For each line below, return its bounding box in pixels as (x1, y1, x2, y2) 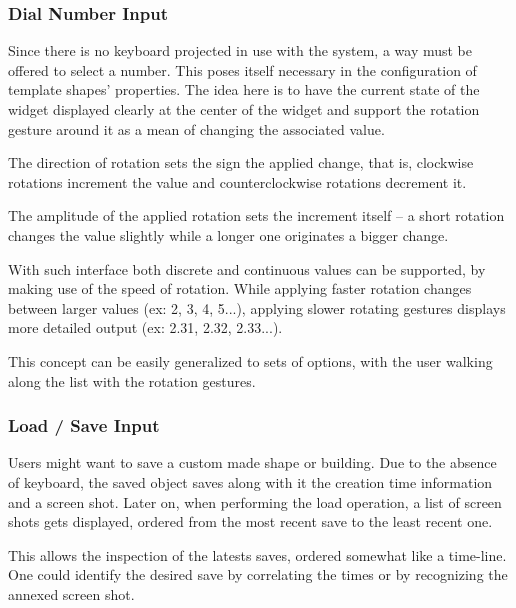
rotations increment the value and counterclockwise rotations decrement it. (8, 171, 467, 192)
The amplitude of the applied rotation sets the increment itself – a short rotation (8, 205, 505, 226)
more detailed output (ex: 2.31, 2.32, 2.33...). (8, 317, 283, 338)
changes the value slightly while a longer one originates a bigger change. (8, 224, 449, 245)
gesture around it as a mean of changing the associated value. (8, 118, 385, 139)
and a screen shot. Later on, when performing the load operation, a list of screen (8, 491, 502, 512)
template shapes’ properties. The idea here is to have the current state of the (8, 79, 480, 100)
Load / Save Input (8, 413, 160, 438)
